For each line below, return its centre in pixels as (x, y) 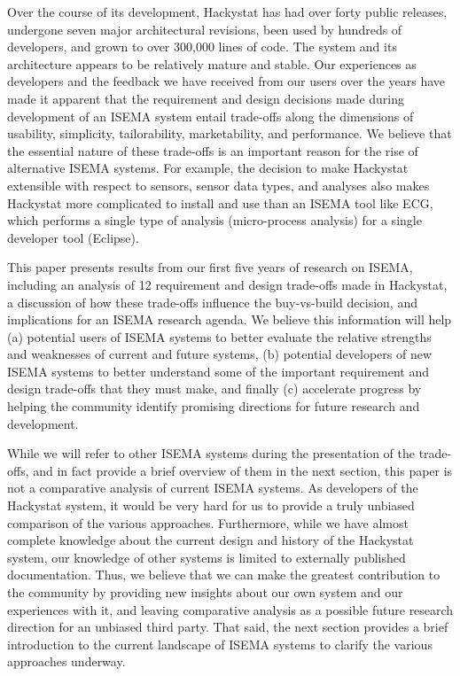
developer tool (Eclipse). (73, 237)
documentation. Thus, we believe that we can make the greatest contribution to (224, 575)
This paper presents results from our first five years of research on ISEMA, (210, 267)
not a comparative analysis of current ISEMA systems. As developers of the (213, 488)
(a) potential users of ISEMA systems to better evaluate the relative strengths (219, 336)
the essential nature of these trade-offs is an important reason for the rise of (213, 150)
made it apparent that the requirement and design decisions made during (206, 98)
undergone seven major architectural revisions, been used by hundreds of (205, 29)
